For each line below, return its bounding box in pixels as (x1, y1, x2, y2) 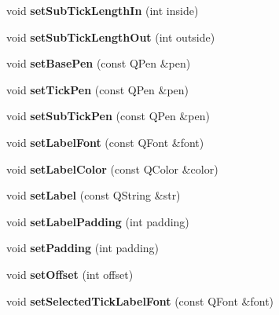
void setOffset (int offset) (6, 266, 134, 282)
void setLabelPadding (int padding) (6, 213, 189, 229)
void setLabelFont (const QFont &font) (6, 134, 204, 150)
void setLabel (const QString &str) (6, 187, 181, 203)
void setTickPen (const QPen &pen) (6, 81, 189, 97)
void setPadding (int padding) (6, 240, 160, 256)
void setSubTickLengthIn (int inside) (6, 2, 199, 18)
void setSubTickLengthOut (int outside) (6, 28, 215, 45)
